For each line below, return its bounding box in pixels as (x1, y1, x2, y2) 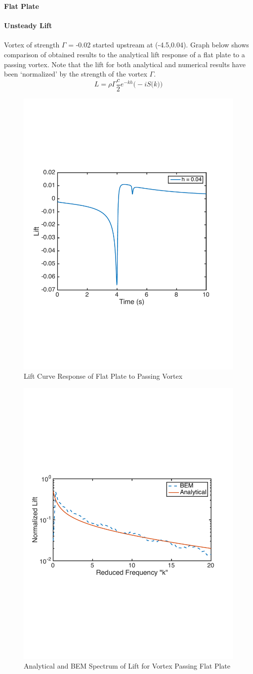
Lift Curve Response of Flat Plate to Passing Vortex (24, 371, 183, 381)
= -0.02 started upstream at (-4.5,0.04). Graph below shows (68, 40, 249, 50)
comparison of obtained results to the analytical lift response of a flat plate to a (4, 49, 245, 59)
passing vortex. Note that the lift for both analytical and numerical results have (4, 59, 246, 69)
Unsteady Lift (4, 20, 52, 31)
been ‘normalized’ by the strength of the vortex (4, 69, 147, 79)
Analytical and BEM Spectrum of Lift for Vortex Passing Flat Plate (24, 661, 230, 671)
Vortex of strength (4, 40, 60, 50)
